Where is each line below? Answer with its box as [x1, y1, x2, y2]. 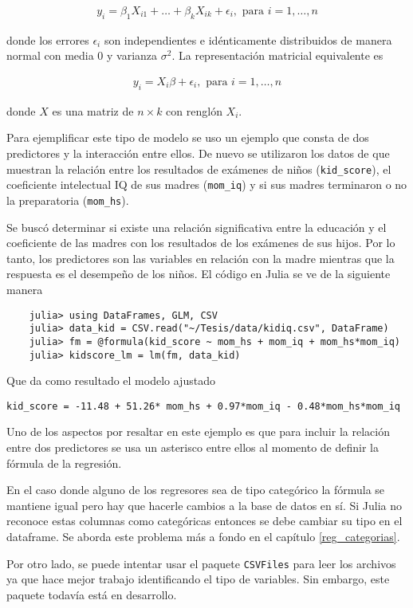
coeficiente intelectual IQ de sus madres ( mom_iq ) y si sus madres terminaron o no [6, 176, 407, 193]
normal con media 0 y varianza [6, 47, 158, 64]
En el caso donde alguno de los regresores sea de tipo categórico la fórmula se [6, 481, 385, 498]
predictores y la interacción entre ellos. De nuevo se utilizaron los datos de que [6, 145, 390, 162]
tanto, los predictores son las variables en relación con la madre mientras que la [6, 249, 395, 266]
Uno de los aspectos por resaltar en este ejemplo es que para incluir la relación [6, 423, 390, 440]
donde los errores [6, 31, 89, 48]
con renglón [166, 102, 222, 119]
